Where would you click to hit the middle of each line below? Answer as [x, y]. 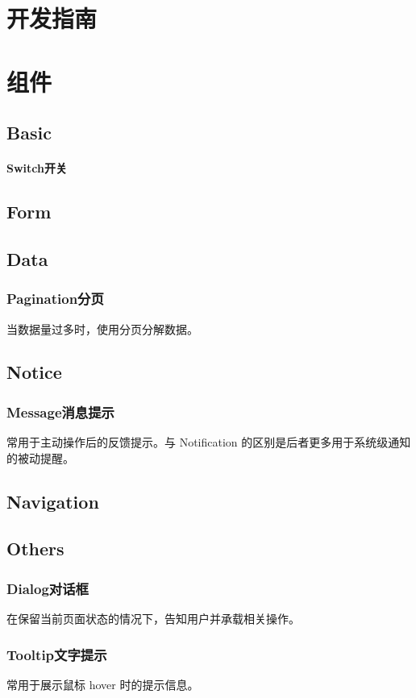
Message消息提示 [60, 411]
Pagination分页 [55, 299]
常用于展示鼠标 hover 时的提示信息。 [103, 684]
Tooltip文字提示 [57, 654]
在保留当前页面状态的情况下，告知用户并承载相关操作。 [153, 619]
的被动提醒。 [40, 457]
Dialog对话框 [48, 588]
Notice [34, 372]
